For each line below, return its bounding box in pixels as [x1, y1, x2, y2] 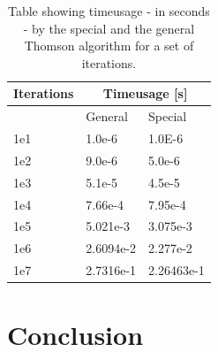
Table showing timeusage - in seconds [7, 2, 210, 19]
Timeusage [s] [102, 84, 188, 103]
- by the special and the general [23, 19, 195, 37]
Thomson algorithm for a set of [24, 36, 194, 55]
